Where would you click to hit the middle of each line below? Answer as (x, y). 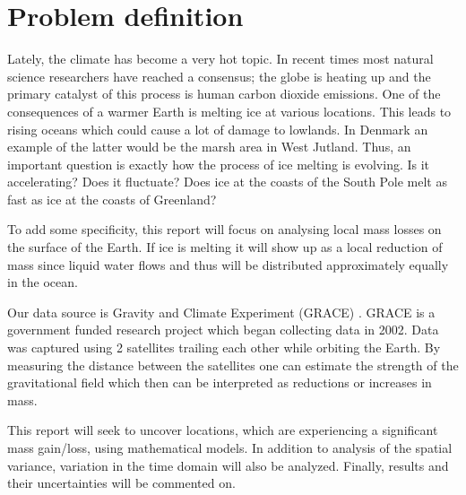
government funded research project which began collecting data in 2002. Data (223, 330)
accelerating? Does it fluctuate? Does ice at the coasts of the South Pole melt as (227, 182)
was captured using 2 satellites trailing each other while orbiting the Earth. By (224, 347)
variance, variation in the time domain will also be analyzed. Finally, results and (228, 465)
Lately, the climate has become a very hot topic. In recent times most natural (220, 59)
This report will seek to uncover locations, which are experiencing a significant (223, 430)
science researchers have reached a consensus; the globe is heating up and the (219, 76)
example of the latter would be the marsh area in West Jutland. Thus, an (209, 147)
